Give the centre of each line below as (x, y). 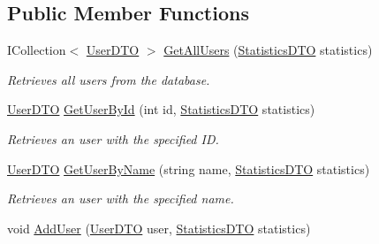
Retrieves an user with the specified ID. (113, 138)
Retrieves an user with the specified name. (121, 198)
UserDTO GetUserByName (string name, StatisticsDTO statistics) (189, 168)
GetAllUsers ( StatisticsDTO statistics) (268, 50)
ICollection (37, 50)
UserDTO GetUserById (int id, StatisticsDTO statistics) (161, 109)
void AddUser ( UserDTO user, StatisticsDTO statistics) (159, 228)
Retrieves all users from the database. (109, 79)
